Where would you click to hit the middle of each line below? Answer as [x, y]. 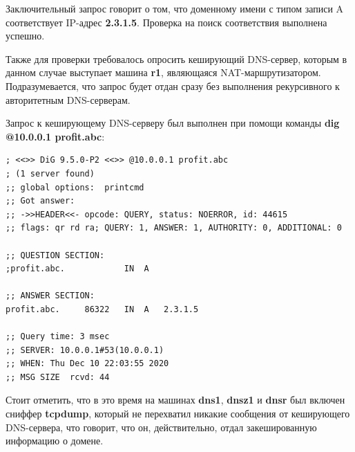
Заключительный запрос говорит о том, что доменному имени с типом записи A [175, 8]
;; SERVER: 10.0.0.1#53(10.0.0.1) [85, 350]
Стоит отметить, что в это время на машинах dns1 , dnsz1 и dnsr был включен [175, 400]
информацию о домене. [55, 441]
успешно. [25, 36]
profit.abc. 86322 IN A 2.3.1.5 [102, 309]
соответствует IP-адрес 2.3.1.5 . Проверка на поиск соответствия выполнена [166, 22]
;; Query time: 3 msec [58, 337]
